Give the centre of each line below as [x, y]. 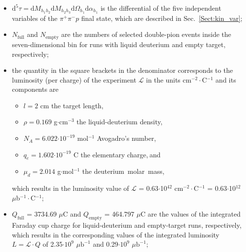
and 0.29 [106, 244]
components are [35, 89]
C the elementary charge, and [117, 154]
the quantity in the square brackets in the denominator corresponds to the [122, 70]
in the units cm [169, 79]
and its [226, 79]
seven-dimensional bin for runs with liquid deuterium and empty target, [119, 44]
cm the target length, [72, 105]
